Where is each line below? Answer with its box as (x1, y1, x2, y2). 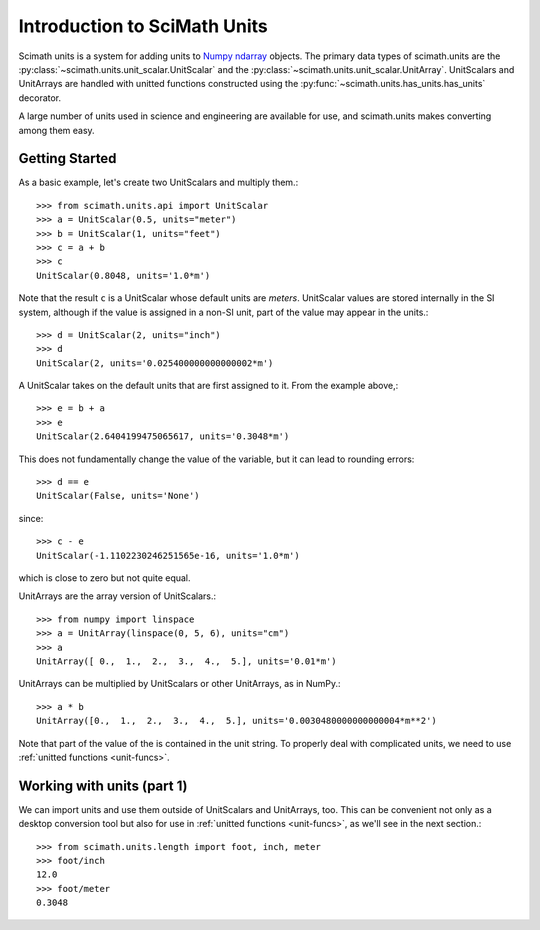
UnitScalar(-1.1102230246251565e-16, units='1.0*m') (36, 550, 300, 561)
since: (18, 512, 44, 524)
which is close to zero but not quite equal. (18, 572, 191, 584)
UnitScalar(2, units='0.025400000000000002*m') (36, 357, 274, 369)
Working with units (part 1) (18, 777, 189, 794)
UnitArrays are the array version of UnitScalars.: (18, 590, 217, 602)
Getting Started (18, 150, 117, 167)
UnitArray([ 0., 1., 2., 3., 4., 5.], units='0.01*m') (36, 655, 337, 667)
